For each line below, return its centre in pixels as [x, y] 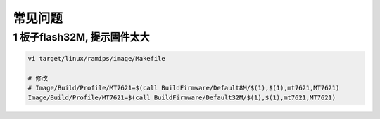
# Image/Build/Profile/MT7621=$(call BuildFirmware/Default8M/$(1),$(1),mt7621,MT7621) [184, 88]
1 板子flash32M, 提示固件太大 [82, 37]
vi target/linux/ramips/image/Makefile [96, 58]
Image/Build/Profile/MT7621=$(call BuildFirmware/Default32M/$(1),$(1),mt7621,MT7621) [182, 98]
